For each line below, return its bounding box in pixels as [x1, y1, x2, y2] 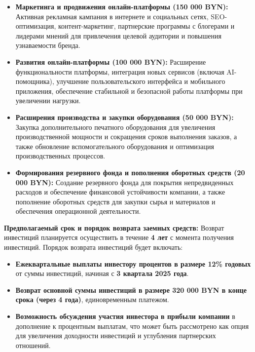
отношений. [15, 340, 51, 350]
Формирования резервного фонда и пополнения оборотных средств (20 [15, 167, 245, 177]
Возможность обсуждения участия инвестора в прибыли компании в [15, 311, 235, 321]
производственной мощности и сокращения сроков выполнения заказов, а [15, 131, 237, 142]
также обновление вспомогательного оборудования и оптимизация [15, 141, 214, 151]
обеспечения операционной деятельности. [15, 206, 141, 216]
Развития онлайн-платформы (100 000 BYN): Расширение [15, 56, 206, 67]
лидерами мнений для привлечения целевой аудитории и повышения [15, 30, 221, 40]
